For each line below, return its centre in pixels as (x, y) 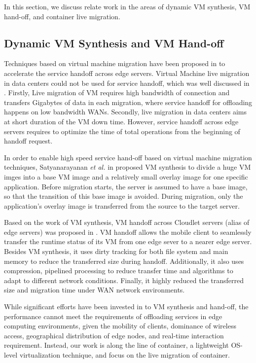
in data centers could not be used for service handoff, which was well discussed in (127, 83)
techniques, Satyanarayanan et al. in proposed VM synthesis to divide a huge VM (128, 167)
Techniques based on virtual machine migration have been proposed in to (115, 63)
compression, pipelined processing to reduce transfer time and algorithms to (119, 271)
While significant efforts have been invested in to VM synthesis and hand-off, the (126, 307)
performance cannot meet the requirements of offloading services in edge (113, 316)
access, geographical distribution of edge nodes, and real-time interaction (114, 335)
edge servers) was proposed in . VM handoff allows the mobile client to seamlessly (128, 232)
